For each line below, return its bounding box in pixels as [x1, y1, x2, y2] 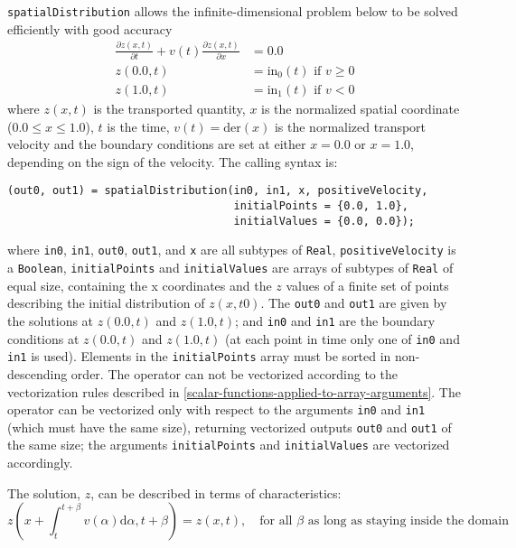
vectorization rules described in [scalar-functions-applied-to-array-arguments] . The [7, 382, 461, 401]
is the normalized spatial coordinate [261, 99, 460, 118]
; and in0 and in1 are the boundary [235, 311, 436, 330]
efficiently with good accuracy [7, 19, 173, 38]
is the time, [107, 116, 170, 135]
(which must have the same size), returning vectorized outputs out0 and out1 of [7, 417, 452, 436]
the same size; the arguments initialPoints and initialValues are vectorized [7, 435, 450, 454]
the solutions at [7, 311, 94, 330]
